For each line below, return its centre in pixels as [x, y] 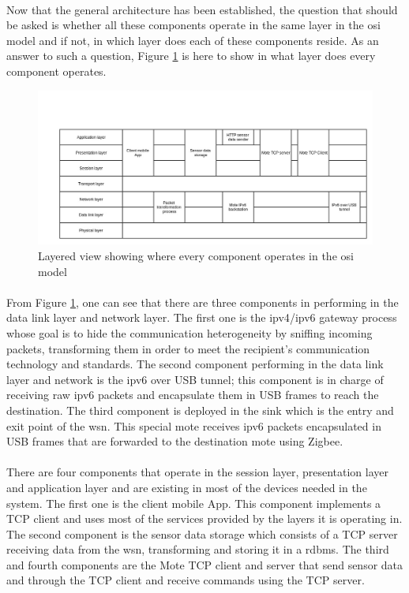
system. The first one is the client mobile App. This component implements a [194, 503]
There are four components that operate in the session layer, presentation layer [198, 472]
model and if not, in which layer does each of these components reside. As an [193, 40]
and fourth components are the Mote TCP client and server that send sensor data [205, 564]
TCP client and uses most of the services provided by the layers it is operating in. [204, 518]
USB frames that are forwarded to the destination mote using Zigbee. [175, 441]
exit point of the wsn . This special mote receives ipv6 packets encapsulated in [194, 425]
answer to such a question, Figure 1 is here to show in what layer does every [191, 56]
